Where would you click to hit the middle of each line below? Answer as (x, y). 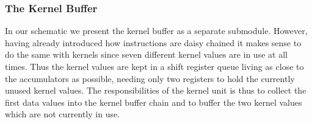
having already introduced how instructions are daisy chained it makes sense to (153, 42)
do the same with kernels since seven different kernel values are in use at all (146, 54)
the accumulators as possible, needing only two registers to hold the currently (150, 78)
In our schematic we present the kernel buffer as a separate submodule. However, (156, 31)
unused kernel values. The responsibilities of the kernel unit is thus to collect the (156, 90)
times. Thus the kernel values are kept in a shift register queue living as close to (154, 66)
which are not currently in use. (63, 114)
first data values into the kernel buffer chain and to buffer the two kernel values (154, 102)
